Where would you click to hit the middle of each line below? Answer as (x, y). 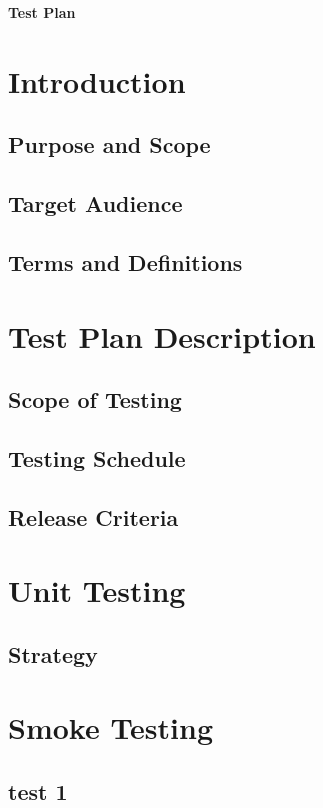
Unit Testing (97, 590)
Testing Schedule (97, 457)
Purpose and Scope (109, 144)
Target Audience (95, 203)
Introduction (97, 80)
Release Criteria (93, 516)
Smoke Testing (111, 727)
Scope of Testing (95, 399)
